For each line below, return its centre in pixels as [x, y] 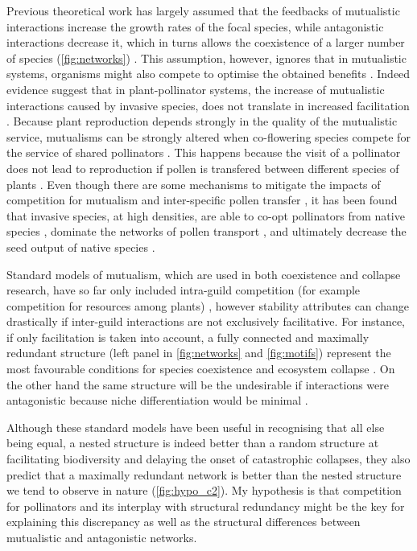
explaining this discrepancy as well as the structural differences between [184, 522]
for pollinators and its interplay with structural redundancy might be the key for [206, 506]
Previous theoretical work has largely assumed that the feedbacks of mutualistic [203, 10]
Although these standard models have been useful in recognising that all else [196, 427]
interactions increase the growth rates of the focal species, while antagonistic [195, 26]
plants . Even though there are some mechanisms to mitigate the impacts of [194, 184]
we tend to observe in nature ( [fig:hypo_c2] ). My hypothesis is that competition [204, 490]
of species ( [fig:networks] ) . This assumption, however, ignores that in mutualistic [206, 58]
